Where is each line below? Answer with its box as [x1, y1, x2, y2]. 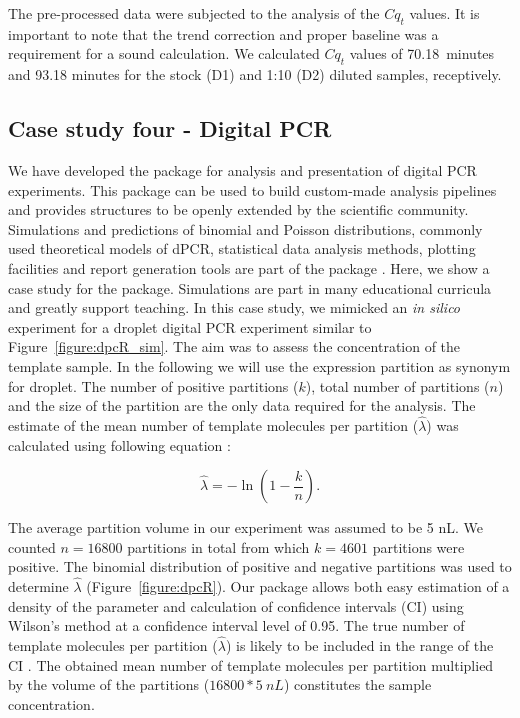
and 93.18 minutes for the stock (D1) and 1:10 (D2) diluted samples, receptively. [8, 64, 502, 85]
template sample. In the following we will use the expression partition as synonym [8, 355, 511, 376]
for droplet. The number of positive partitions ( [8, 375, 299, 396]
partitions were [372, 536, 465, 557]
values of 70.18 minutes [349, 43, 495, 64]
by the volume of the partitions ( [8, 674, 210, 695]
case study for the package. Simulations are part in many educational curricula [8, 277, 492, 298]
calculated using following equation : [8, 434, 231, 455]
